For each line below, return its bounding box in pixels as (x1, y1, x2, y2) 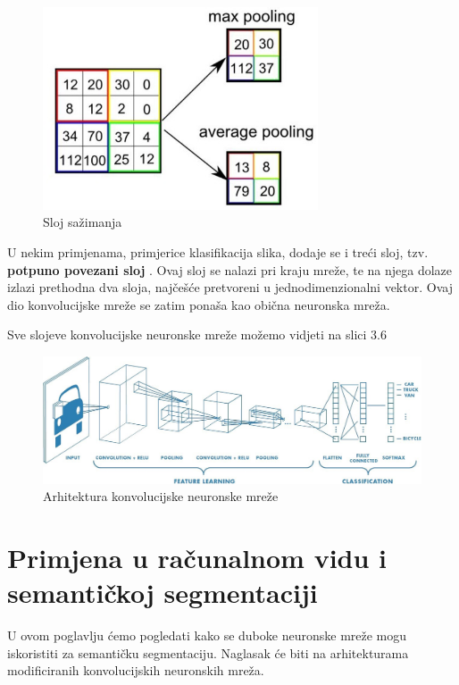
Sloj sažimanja (43, 213, 122, 231)
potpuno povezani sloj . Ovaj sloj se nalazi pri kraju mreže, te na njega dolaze (7, 260, 453, 279)
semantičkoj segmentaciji (7, 574, 318, 611)
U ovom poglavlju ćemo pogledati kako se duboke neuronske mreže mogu (7, 626, 407, 645)
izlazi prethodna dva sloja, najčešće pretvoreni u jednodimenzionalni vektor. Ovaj (7, 278, 453, 297)
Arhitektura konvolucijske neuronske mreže (43, 487, 279, 505)
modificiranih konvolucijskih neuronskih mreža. (7, 661, 264, 680)
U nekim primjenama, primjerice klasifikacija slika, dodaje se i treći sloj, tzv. (7, 242, 429, 261)
